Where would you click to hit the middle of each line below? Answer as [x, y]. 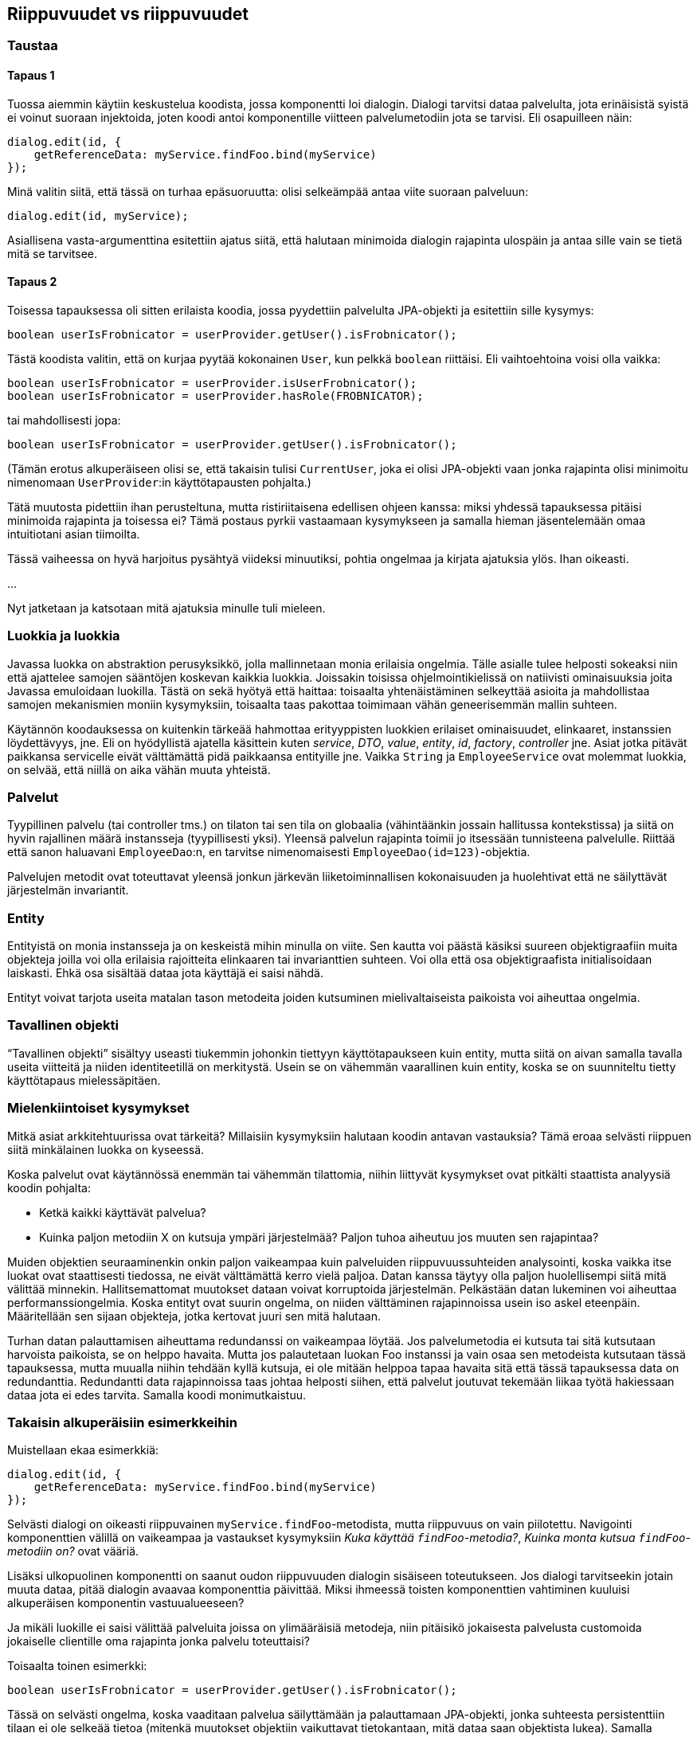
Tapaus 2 [32, 282]
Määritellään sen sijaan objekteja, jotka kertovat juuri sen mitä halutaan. [194, 1316]
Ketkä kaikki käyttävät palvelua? [123, 1212]
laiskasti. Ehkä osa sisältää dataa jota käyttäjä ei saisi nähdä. [165, 973]
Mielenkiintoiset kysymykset [98, 1108]
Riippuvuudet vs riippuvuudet [128, 14]
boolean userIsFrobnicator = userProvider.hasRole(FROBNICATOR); [215, 395]
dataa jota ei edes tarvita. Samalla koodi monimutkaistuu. [157, 1395]
